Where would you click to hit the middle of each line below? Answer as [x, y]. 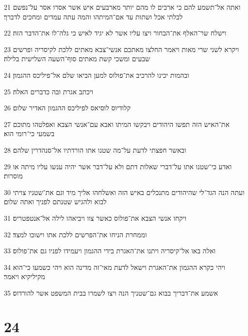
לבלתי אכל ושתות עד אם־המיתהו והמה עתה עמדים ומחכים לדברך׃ [93, 16]
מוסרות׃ [13, 176]
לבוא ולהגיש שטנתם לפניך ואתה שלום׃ [55, 202]
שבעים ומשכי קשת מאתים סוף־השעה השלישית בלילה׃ [77, 59]
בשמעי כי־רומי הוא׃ [29, 133]
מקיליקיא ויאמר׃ [25, 276]
